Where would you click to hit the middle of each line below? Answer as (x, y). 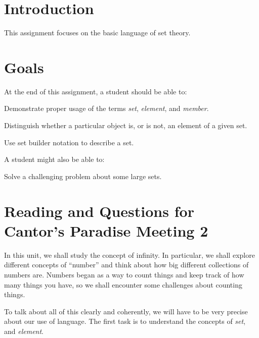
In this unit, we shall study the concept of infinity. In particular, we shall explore (129, 255)
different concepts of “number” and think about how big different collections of (126, 265)
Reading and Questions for (99, 211)
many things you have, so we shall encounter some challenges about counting (123, 284)
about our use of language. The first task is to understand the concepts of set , (125, 321)
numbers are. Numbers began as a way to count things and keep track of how (124, 274)
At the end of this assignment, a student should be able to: (96, 91)
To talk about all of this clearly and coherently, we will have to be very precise (126, 311)
